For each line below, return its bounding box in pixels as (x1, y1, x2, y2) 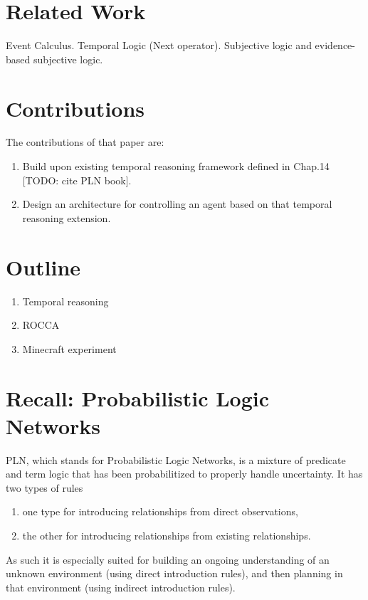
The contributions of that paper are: (6, 135, 164, 149)
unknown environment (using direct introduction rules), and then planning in (6, 566, 343, 581)
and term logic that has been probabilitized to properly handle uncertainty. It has (6, 466, 363, 481)
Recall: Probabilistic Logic (6, 383, 270, 412)
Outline (6, 252, 81, 281)
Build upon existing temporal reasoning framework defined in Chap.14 (22, 159, 330, 174)
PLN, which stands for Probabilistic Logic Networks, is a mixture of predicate (6, 452, 346, 467)
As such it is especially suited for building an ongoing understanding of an (6, 552, 330, 567)
